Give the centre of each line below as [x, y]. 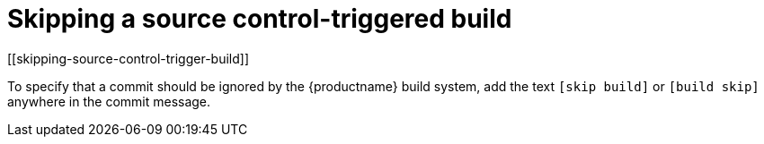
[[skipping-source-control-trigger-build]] [129, 58]
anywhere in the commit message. [109, 101]
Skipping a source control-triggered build [260, 19]
